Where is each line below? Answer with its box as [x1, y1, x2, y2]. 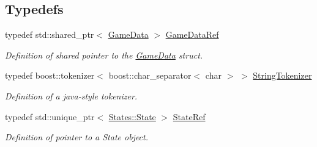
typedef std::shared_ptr [5, 28, 94, 41]
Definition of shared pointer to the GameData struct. [5, 48, 203, 61]
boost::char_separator [108, 69, 192, 82]
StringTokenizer [253, 69, 312, 82]
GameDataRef [165, 28, 219, 41]
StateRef [173, 110, 206, 123]
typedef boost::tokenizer [5, 69, 95, 82]
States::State [108, 110, 156, 123]
